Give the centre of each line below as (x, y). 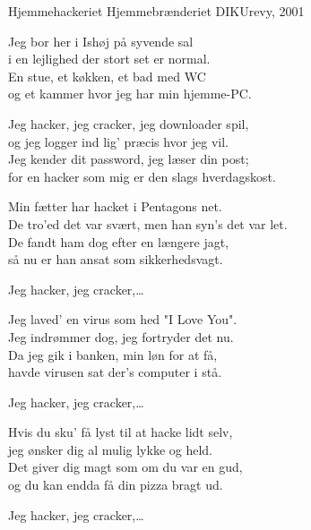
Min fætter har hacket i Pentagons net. (115, 206)
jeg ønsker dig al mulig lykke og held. (111, 449)
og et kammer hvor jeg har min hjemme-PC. (130, 94)
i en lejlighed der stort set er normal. (109, 59)
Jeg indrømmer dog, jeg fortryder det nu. (121, 336)
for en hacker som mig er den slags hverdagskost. (142, 176)
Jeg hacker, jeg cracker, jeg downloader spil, (129, 123)
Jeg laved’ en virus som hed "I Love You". (123, 319)
